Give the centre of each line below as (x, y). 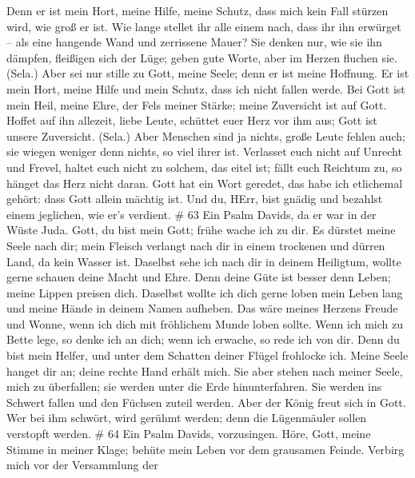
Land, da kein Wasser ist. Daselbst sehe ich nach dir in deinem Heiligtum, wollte (204, 261)
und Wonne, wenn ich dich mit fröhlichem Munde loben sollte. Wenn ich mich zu (205, 323)
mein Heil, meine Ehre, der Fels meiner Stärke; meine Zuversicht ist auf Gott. (197, 104)
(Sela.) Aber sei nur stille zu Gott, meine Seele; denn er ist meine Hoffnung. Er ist (208, 73)
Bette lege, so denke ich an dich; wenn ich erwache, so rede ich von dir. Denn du (203, 339)
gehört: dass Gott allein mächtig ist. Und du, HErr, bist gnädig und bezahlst (195, 199)
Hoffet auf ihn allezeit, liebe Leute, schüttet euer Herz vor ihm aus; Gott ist (192, 120)
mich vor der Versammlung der (82, 465)
